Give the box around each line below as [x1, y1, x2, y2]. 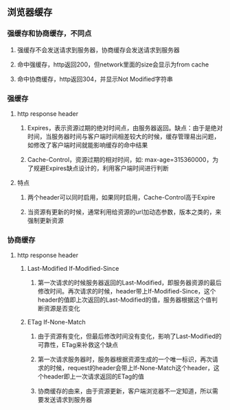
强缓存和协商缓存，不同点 [7, 29, 92, 38]
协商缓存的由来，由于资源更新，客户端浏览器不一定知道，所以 [37, 387, 213, 396]
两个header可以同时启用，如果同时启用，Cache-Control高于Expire [27, 193, 216, 201]
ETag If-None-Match [27, 318, 86, 326]
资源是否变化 [43, 304, 80, 313]
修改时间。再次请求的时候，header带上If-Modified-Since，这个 [37, 287, 216, 296]
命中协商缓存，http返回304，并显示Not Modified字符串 [16, 75, 174, 83]
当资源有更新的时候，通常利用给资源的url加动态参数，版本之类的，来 [27, 208, 222, 216]
